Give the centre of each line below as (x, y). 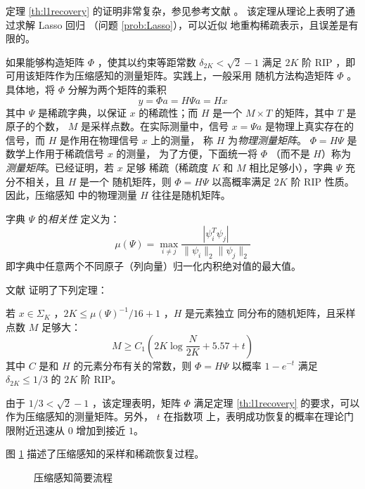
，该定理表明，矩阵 (136, 402)
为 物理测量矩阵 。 (267, 139)
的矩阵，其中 (304, 112)
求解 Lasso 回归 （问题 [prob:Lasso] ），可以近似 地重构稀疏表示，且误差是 (182, 24)
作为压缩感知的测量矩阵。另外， (79, 416)
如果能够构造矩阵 (45, 61)
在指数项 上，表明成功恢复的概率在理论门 (259, 416)
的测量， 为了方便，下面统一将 (187, 154)
